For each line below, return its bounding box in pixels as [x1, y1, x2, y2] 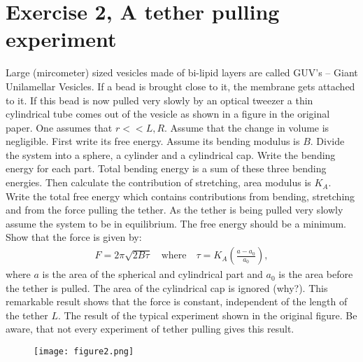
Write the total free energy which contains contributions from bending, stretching [6, 188, 355, 203]
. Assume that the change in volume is [164, 120, 329, 134]
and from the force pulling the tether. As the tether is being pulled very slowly [6, 202, 343, 217]
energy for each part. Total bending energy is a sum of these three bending [6, 161, 327, 176]
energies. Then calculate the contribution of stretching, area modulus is [6, 175, 311, 190]
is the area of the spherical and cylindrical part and [42, 267, 263, 281]
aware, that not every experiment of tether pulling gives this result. [6, 321, 294, 336]
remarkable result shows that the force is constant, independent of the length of [6, 294, 348, 309]
